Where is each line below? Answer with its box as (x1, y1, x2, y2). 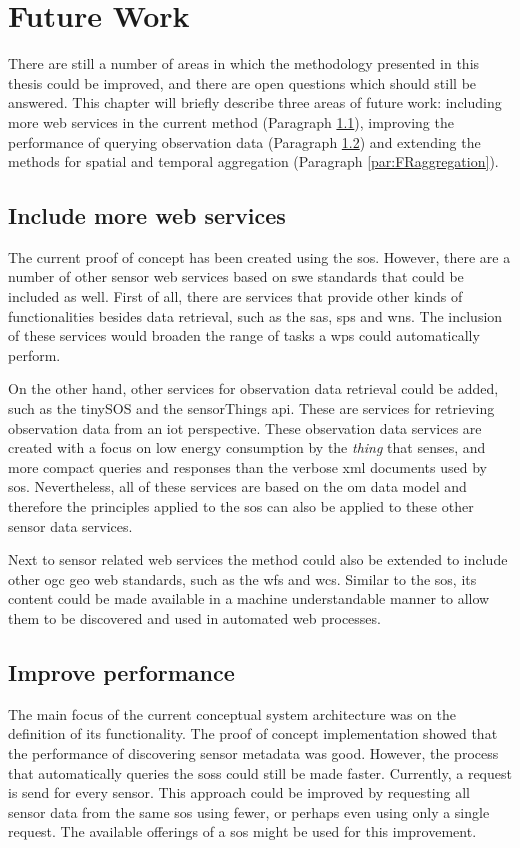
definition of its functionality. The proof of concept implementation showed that (8, 723, 498, 744)
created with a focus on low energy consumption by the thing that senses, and (8, 437, 486, 458)
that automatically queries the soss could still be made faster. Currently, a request (8, 762, 512, 783)
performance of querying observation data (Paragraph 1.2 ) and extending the (8, 131, 481, 152)
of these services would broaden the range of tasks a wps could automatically (8, 325, 480, 346)
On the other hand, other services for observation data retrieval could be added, (8, 378, 499, 399)
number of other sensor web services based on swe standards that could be (8, 266, 464, 287)
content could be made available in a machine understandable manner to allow (8, 588, 490, 609)
